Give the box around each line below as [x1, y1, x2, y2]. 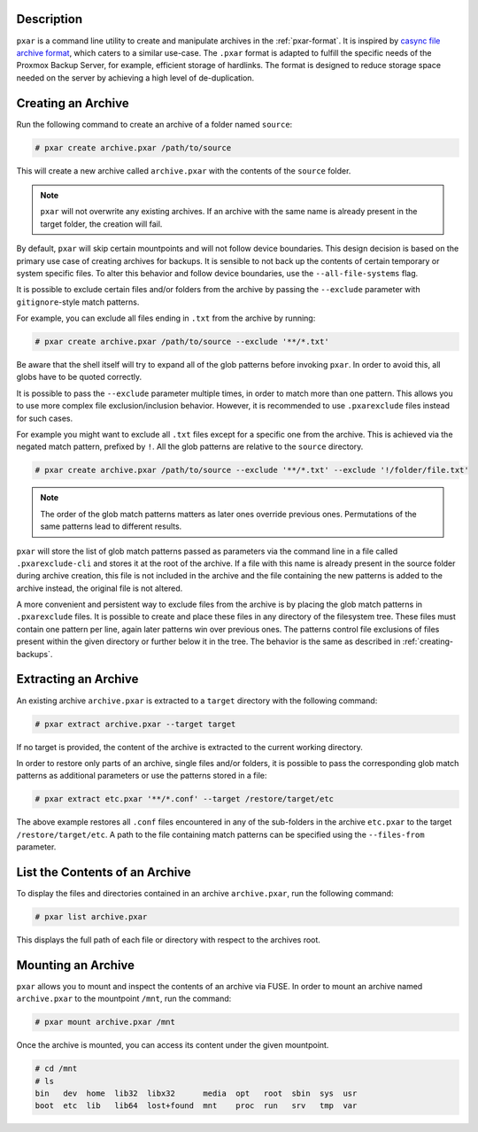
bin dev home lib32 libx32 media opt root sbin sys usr [35, 1088, 358, 1098]
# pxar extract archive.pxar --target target [35, 718, 236, 729]
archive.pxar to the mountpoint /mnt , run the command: [16, 993, 232, 1004]
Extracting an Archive [16, 671, 139, 686]
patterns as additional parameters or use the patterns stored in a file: [16, 771, 267, 781]
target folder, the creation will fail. [40, 218, 163, 229]
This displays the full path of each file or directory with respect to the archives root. [16, 934, 320, 945]
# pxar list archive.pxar [35, 911, 148, 921]
